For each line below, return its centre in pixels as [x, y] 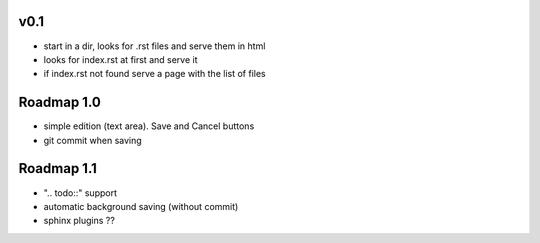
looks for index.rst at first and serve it [120, 59]
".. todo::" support [80, 192]
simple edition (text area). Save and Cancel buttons [149, 126]
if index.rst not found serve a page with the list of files [154, 74]
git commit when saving [92, 140]
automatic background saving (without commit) [141, 206]
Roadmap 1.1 [57, 168]
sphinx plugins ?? [79, 221]
